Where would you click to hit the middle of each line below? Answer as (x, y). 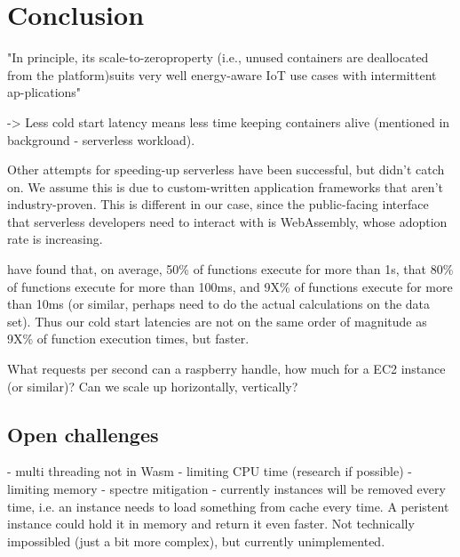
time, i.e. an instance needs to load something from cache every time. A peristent (228, 506)
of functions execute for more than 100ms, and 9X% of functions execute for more (230, 286)
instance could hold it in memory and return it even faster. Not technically (211, 524)
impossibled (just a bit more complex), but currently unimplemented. (196, 541)
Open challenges (83, 434)
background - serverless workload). (101, 139)
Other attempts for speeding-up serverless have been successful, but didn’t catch (226, 170)
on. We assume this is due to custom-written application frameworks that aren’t (225, 186)
